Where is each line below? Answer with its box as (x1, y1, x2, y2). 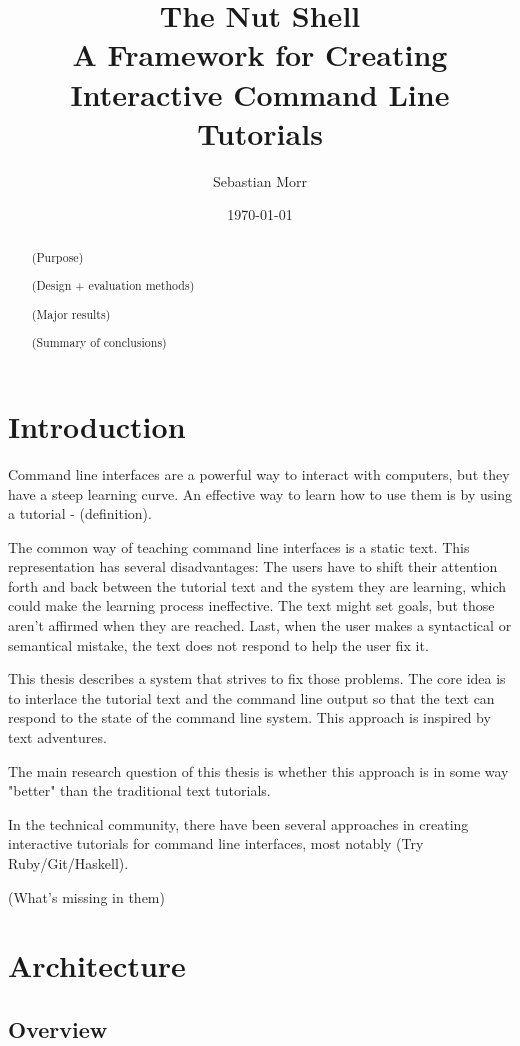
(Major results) (31, 305, 111, 322)
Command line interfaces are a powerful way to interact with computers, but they (8, 463, 510, 484)
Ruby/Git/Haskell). (8, 853, 129, 873)
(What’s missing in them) (8, 886, 165, 907)
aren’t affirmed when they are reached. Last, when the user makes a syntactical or (8, 615, 512, 636)
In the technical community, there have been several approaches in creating (8, 813, 469, 834)
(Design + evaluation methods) (31, 277, 195, 294)
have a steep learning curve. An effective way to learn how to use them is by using (8, 483, 512, 504)
